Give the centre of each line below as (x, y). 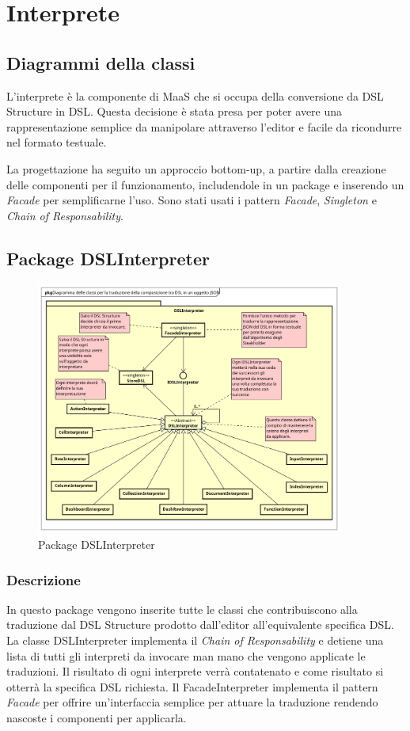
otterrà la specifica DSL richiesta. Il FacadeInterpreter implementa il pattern (192, 686)
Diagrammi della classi (101, 62)
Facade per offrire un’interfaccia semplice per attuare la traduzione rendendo (192, 702)
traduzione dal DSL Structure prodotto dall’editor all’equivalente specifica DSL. (200, 624)
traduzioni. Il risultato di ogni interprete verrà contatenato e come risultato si (195, 671)
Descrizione (44, 579)
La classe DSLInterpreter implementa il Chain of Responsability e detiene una (195, 640)
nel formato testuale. (57, 142)
